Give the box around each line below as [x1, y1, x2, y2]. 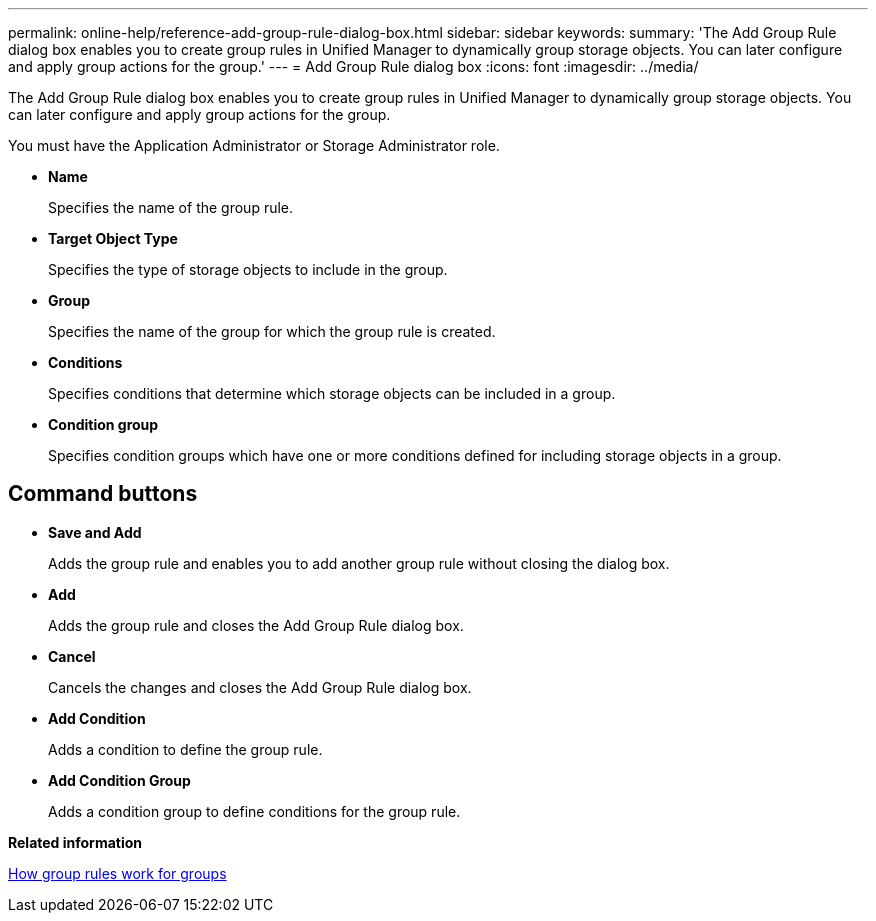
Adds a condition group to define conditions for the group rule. [48, 802, 461, 820]
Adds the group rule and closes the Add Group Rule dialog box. [48, 616, 464, 634]
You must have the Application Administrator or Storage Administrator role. [8, 137, 500, 154]
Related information [8, 833, 143, 851]
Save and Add [48, 523, 142, 541]
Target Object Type [48, 230, 178, 247]
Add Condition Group [48, 771, 191, 789]
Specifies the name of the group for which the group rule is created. [48, 323, 496, 340]
